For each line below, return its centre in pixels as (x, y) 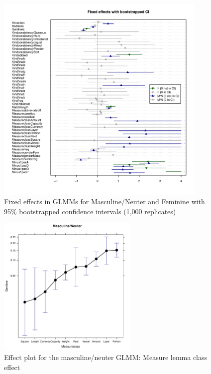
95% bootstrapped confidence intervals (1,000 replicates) (90, 211)
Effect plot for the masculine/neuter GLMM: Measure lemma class (106, 357)
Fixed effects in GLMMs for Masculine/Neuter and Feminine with (105, 201)
